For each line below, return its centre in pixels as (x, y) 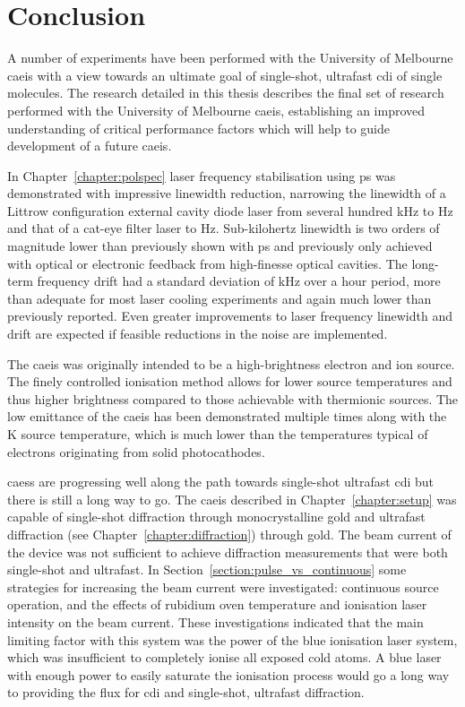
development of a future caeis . (90, 146)
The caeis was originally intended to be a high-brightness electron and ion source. (231, 363)
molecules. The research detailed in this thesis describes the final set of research (226, 93)
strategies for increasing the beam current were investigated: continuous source (223, 586)
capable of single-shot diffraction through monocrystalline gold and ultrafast (216, 517)
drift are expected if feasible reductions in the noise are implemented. (198, 334)
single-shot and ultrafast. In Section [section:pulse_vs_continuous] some (207, 569)
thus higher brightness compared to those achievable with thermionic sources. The (233, 398)
